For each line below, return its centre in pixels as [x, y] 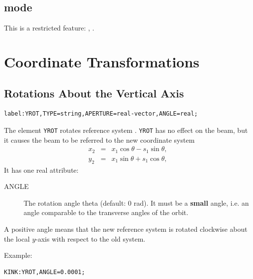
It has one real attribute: [41, 170]
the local [17, 238]
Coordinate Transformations [102, 61]
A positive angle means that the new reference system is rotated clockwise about [126, 229]
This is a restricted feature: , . [49, 28]
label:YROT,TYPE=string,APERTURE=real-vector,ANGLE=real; [101, 114]
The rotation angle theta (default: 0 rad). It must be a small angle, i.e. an [136, 202]
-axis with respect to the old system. [91, 238]
